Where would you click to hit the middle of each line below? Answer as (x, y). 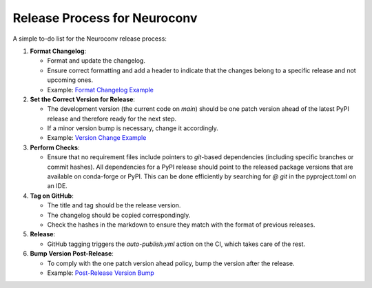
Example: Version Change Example (97, 138)
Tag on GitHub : (52, 196)
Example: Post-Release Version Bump (101, 273)
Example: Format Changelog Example (101, 90)
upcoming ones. (70, 80)
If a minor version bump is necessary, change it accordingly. (133, 128)
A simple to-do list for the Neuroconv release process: (90, 39)
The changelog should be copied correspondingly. (119, 215)
